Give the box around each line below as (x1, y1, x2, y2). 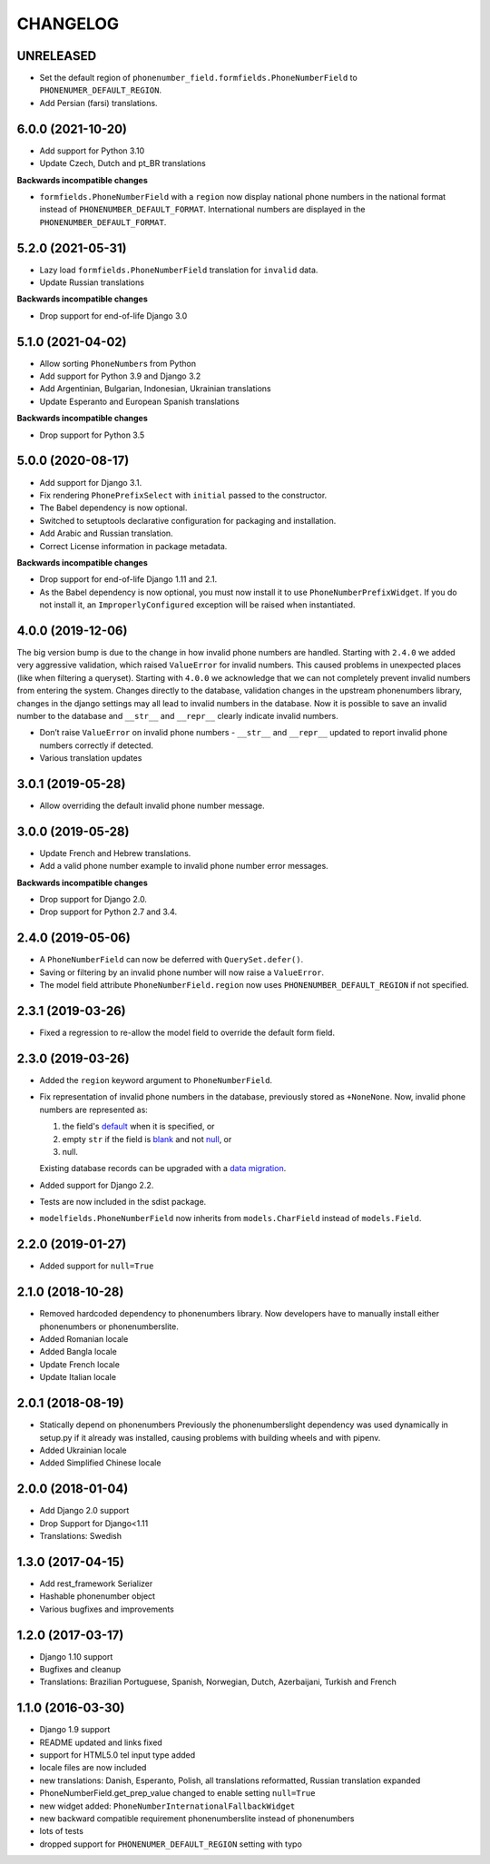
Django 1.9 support (39, 1724, 111, 1735)
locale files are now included (39, 1762, 147, 1773)
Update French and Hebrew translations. (39, 847, 191, 858)
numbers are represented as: (39, 1104, 149, 1115)
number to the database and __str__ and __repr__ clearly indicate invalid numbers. (16, 710, 339, 721)
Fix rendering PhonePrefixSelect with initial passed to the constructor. (39, 489, 328, 500)
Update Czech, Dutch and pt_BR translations (39, 158, 206, 169)
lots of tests (39, 1826, 83, 1837)
